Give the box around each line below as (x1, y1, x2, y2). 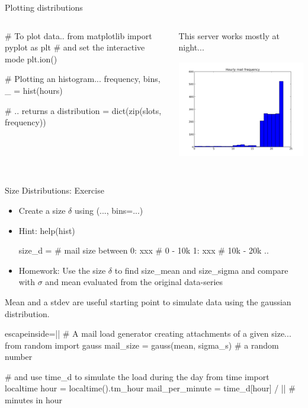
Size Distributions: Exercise (5, 184, 104, 197)
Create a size (18, 204, 66, 216)
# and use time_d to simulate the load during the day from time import (5, 370, 269, 382)
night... (178, 41, 204, 53)
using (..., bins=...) (74, 204, 143, 216)
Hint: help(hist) (18, 224, 75, 236)
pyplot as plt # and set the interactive (5, 41, 145, 53)
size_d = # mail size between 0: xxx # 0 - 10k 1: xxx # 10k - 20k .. (18, 244, 269, 257)
